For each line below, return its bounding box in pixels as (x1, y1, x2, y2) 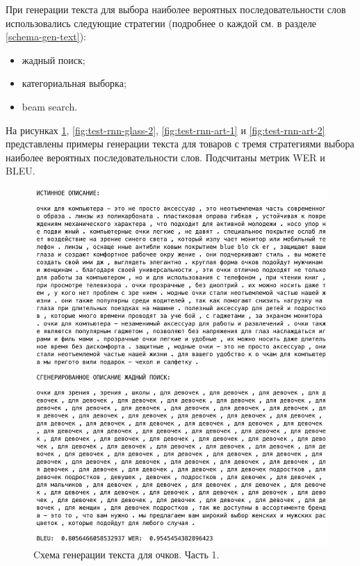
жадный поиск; (22, 52, 85, 67)
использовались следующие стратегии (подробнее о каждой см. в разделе (6, 15, 317, 30)
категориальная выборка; (22, 76, 126, 90)
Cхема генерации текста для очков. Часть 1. (33, 547, 220, 562)
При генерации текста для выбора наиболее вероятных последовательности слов (6, 2, 346, 16)
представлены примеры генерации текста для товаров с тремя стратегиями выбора (6, 136, 354, 151)
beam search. (22, 99, 78, 113)
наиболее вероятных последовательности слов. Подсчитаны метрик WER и (6, 149, 325, 164)
